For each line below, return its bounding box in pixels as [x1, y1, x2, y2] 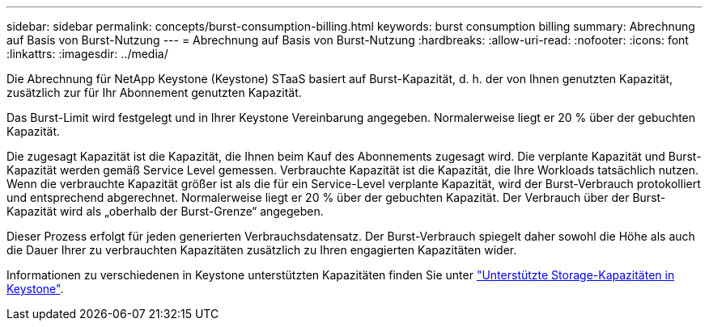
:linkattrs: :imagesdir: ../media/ [6, 47, 168, 61]
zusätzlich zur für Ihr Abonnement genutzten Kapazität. [6, 86, 302, 99]
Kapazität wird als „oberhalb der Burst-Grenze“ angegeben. [6, 204, 324, 218]
